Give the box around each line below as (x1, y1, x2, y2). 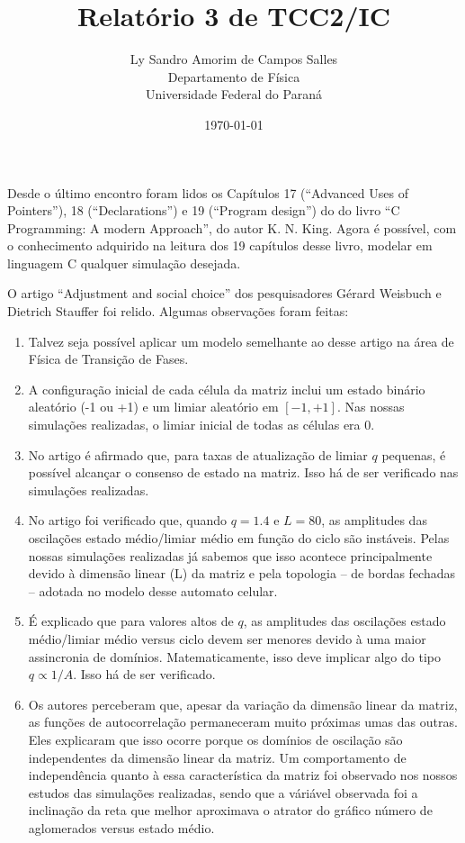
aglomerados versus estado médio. (28, 818, 215, 837)
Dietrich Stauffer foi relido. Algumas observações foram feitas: (7, 302, 349, 321)
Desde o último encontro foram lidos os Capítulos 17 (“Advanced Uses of (7, 183, 408, 202)
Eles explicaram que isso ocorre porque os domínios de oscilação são (28, 730, 403, 748)
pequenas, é (381, 445, 446, 464)
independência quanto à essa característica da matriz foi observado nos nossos (28, 766, 458, 784)
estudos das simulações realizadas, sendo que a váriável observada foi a (28, 783, 418, 802)
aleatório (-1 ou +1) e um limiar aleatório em (28, 397, 279, 416)
